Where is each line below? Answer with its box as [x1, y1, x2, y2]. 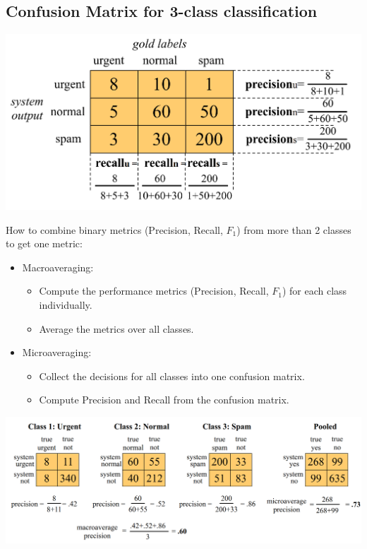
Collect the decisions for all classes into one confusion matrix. [39, 368, 305, 383]
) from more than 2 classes [236, 222, 351, 237]
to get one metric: [6, 236, 83, 251]
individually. [39, 297, 92, 312]
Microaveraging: [22, 345, 92, 360]
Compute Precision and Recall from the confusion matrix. [39, 392, 289, 407]
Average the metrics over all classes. [39, 321, 194, 336]
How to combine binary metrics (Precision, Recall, [6, 222, 223, 237]
